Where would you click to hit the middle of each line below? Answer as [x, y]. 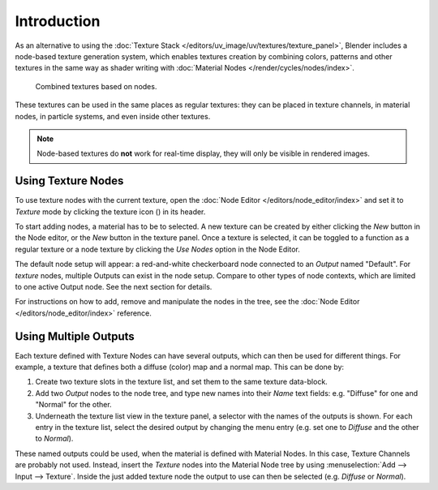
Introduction [58, 21]
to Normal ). [54, 439]
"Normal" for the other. [74, 405]
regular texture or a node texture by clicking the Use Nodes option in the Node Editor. [157, 249]
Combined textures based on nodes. [96, 86]
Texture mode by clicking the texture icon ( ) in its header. [110, 212]
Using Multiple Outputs [75, 336]
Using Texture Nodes [69, 181]
